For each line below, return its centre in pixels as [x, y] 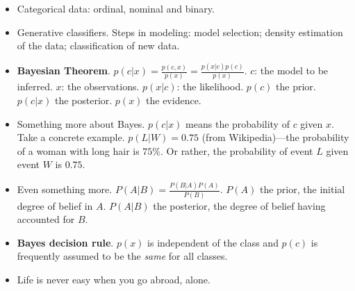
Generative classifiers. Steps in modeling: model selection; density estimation [180, 32]
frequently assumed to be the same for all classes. [122, 256]
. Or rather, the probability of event [237, 150]
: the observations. [100, 86]
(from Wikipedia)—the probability [275, 137]
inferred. [35, 86]
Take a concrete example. [71, 137]
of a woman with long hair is [78, 150]
